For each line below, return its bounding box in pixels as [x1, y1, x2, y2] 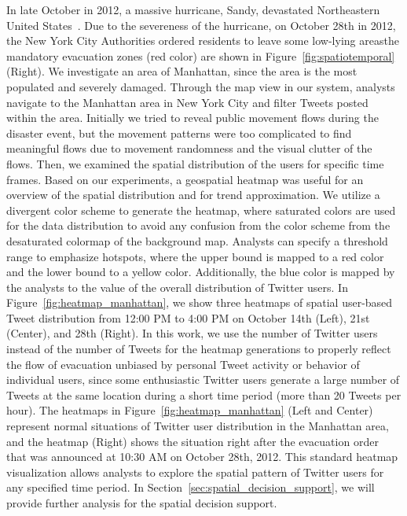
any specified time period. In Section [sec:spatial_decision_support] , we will [6, 479, 375, 496]
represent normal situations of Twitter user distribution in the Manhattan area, [6, 418, 389, 434]
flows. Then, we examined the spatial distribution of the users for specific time [6, 155, 384, 171]
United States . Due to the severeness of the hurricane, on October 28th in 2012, [6, 17, 396, 33]
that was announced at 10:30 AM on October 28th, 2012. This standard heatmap [6, 448, 398, 465]
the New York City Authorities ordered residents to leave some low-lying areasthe [6, 32, 399, 49]
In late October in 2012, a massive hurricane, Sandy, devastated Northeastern [6, 2, 380, 17]
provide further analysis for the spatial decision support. [6, 495, 277, 510]
